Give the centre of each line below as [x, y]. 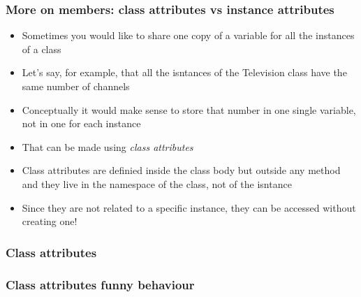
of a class [42, 49]
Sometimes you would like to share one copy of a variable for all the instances [188, 35]
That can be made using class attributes [108, 146]
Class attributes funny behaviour [100, 284]
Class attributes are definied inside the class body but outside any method [181, 170]
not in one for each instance [81, 123]
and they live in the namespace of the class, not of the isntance [157, 183]
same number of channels [76, 86]
